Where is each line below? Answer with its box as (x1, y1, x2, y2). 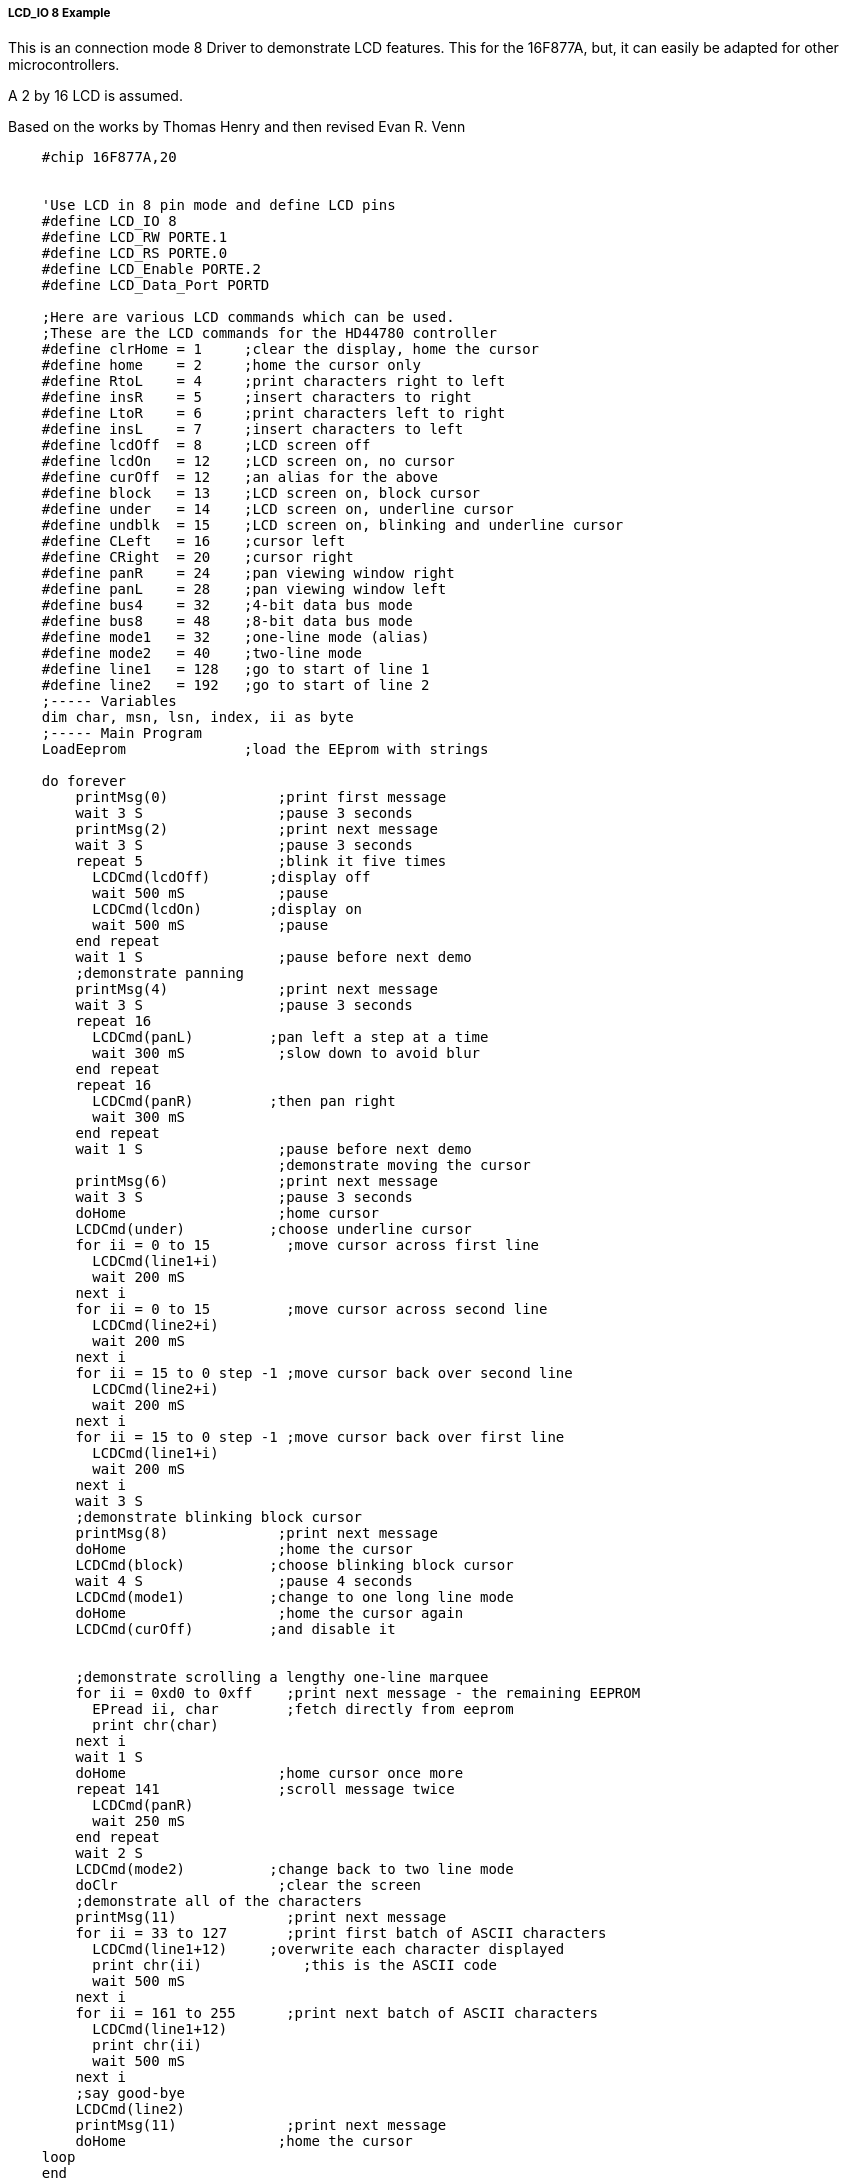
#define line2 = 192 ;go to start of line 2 (41, 677, 430, 694)
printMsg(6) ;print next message (75, 1173, 438, 1190)
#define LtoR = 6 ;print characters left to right (41, 405, 506, 422)
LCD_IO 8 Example (8, 6, 111, 20)
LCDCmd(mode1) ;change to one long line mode (75, 1589, 514, 1606)
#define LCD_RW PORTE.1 (41, 229, 228, 246)
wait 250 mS (92, 1813, 186, 1830)
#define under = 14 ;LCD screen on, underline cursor (41, 501, 514, 518)
